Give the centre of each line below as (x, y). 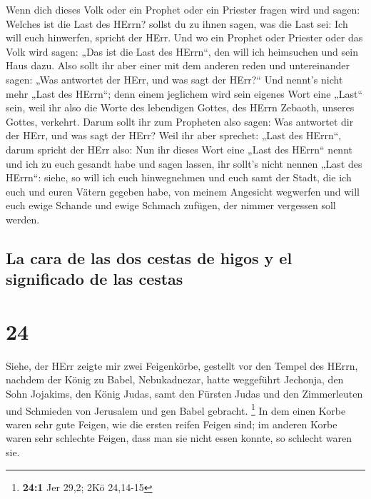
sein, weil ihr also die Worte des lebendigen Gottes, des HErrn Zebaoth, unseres (180, 107)
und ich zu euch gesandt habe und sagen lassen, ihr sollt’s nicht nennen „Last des (184, 163)
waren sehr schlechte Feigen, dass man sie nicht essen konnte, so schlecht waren (179, 438)
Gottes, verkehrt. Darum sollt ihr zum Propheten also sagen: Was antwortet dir (180, 121)
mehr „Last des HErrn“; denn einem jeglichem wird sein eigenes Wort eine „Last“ (184, 93)
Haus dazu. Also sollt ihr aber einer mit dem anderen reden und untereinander (178, 65)
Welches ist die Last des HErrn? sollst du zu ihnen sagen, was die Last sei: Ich (177, 23)
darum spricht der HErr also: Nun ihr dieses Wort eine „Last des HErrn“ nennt (179, 149)
